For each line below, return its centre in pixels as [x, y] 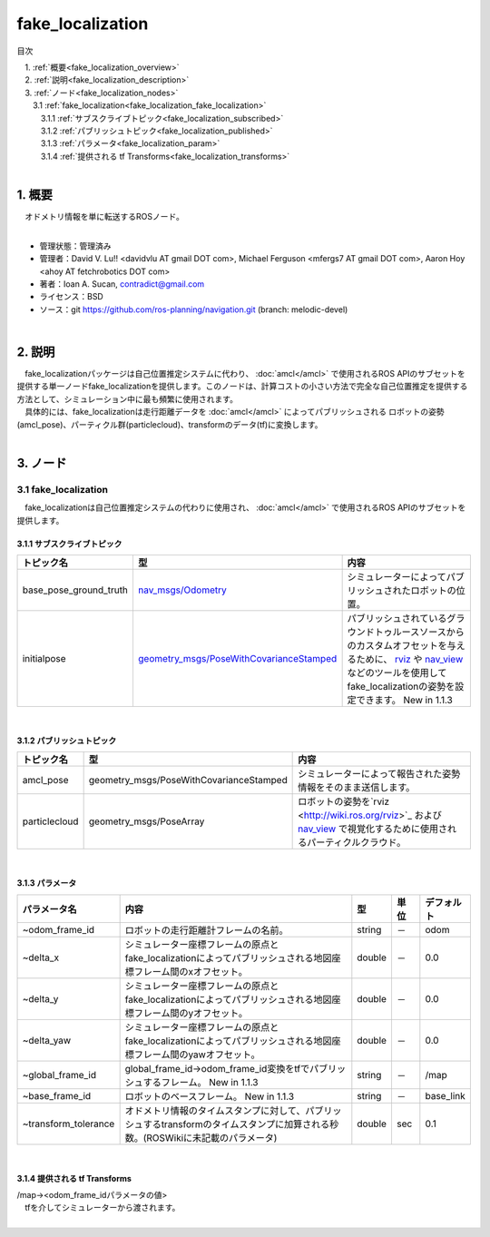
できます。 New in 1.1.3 [404, 700]
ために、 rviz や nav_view [410, 659]
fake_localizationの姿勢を [401, 686]
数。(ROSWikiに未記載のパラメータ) [201, 1137]
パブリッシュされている [397, 618]
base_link [446, 1095]
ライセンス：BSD [71, 297]
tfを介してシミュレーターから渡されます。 [102, 1208]
